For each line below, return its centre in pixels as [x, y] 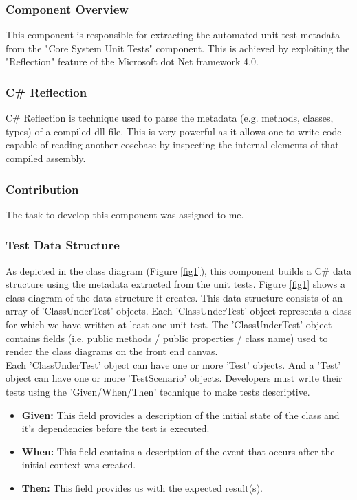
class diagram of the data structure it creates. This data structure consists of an [174, 297]
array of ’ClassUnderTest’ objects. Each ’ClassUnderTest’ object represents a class [179, 311]
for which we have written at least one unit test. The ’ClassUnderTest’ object [169, 324]
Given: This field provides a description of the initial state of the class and [181, 414]
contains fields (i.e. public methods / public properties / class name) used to [167, 338]
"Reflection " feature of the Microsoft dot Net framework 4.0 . [132, 61]
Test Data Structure [63, 245]
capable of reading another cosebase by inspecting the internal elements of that [172, 145]
